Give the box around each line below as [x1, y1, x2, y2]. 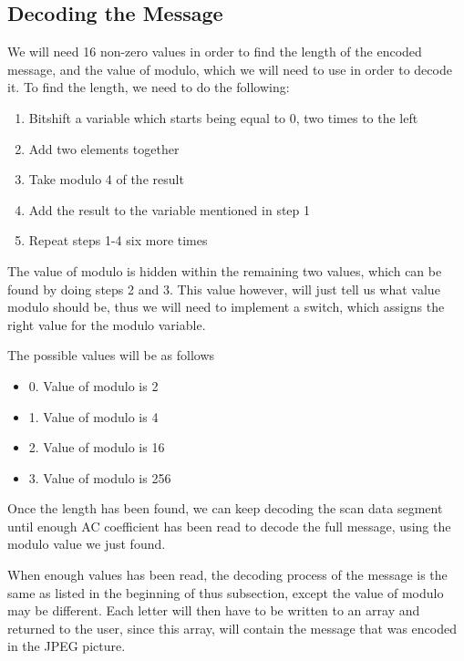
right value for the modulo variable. [7, 315, 206, 334]
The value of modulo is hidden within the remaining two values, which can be [7, 261, 442, 280]
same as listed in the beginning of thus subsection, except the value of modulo [7, 583, 444, 602]
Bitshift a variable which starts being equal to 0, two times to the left [28, 108, 418, 127]
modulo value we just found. [7, 534, 166, 553]
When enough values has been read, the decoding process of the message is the [7, 565, 448, 584]
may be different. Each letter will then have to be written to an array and [7, 601, 420, 620]
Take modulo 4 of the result [28, 170, 184, 189]
